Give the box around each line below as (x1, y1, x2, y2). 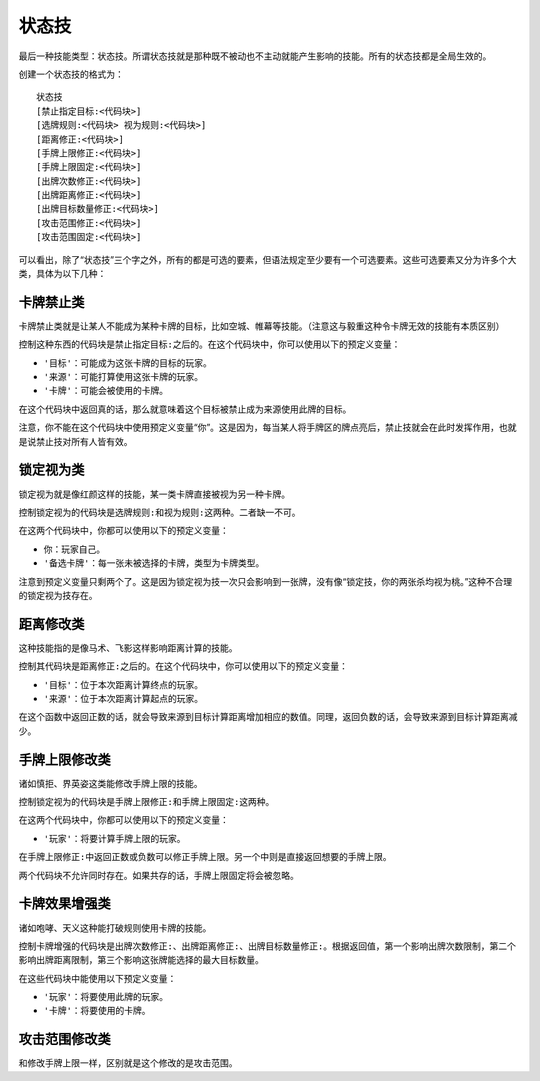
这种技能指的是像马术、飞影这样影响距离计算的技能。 (18, 641, 238, 654)
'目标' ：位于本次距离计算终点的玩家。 (43, 678, 204, 690)
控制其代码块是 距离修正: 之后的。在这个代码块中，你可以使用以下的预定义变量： (18, 660, 349, 672)
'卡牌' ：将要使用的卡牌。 (43, 1005, 151, 1017)
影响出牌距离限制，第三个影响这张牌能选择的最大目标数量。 (18, 954, 264, 966)
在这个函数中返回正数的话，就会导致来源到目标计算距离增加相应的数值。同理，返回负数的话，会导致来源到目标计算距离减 (18, 711, 518, 723)
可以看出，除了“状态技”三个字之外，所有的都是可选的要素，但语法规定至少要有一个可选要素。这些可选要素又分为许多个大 (18, 253, 517, 265)
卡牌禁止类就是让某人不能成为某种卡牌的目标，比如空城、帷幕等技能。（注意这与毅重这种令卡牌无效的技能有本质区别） (18, 320, 505, 332)
